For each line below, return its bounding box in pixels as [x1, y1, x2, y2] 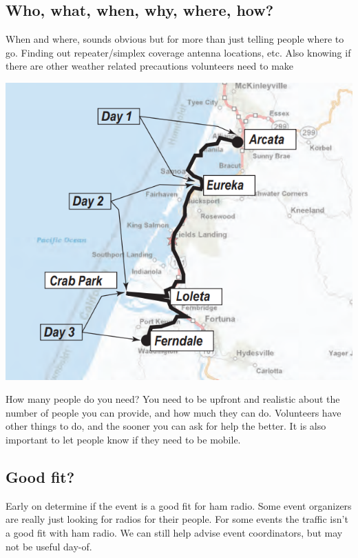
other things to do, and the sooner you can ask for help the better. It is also [6, 419, 326, 433]
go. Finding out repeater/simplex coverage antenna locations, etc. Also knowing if [6, 45, 351, 59]
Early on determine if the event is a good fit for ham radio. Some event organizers [6, 498, 352, 512]
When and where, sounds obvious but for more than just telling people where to [6, 32, 344, 46]
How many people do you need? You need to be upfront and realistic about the [6, 392, 340, 406]
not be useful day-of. [6, 539, 92, 553]
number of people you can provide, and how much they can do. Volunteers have [6, 405, 341, 419]
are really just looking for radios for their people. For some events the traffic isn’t [6, 512, 348, 526]
